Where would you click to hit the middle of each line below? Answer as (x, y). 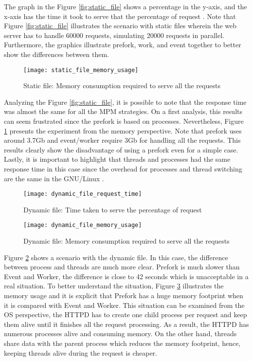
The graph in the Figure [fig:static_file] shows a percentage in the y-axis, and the (126, 6)
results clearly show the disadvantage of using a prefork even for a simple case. (121, 149)
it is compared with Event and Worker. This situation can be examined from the (124, 305)
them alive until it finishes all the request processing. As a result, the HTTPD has (126, 324)
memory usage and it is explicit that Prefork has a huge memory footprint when (124, 295)
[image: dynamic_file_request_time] (83, 194)
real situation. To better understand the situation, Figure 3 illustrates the (114, 286)
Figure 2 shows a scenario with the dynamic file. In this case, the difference (116, 257)
